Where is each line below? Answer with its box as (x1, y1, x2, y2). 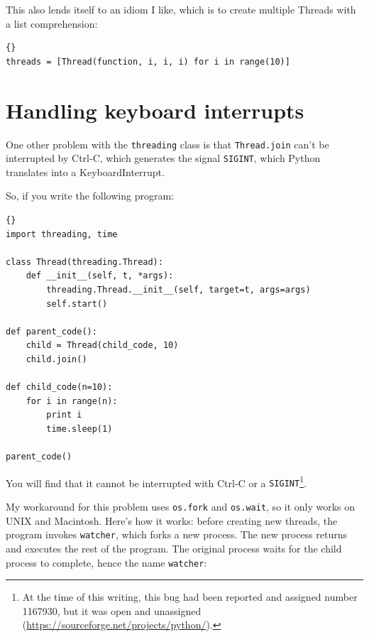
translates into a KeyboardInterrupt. (6, 164, 165, 179)
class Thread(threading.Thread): (6, 256, 163, 267)
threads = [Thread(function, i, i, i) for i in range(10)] (6, 56, 290, 67)
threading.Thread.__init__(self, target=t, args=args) (46, 284, 311, 295)
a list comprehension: (6, 16, 98, 31)
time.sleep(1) (46, 423, 113, 434)
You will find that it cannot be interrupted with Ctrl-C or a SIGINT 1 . (6, 473, 307, 490)
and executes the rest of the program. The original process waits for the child (6, 540, 342, 555)
